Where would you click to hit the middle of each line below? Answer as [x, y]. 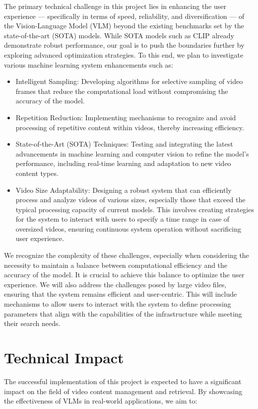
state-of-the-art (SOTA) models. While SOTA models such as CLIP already [119, 35]
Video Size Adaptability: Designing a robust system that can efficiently [124, 190]
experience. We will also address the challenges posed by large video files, [115, 284]
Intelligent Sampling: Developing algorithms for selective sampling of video [129, 81]
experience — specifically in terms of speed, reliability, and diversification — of [124, 16]
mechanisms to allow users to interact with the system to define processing [118, 304]
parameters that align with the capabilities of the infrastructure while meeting [123, 313]
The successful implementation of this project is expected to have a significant [123, 381]
